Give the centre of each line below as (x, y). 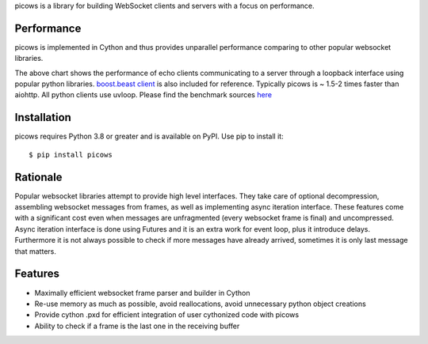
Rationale (38, 177)
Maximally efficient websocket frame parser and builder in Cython (142, 293)
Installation (43, 117)
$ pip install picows (71, 155)
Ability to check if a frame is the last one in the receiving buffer (137, 326)
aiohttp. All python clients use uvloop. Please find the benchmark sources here (143, 95)
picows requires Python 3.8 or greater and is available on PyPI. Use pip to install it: (149, 136)
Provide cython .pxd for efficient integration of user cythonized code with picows (167, 315)
